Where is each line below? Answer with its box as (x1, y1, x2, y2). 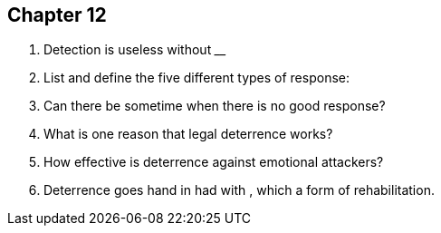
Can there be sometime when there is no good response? (43, 98, 386, 114)
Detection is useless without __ (43, 42, 226, 58)
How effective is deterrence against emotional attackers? (43, 154, 384, 170)
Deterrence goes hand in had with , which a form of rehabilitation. (43, 182, 435, 199)
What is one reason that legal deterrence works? (43, 126, 333, 142)
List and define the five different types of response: (43, 70, 350, 86)
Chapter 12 (7, 4, 107, 26)
